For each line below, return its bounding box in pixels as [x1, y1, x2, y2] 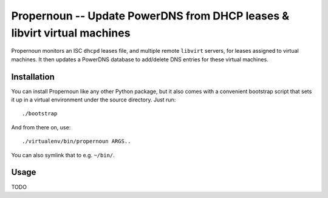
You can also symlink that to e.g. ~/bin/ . [11, 151, 115, 159]
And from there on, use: [11, 123, 71, 131]
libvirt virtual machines [11, 26, 131, 39]
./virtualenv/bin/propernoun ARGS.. [22, 138, 131, 145]
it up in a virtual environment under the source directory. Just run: [11, 96, 176, 103]
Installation [11, 72, 55, 82]
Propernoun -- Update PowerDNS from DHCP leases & [11, 9, 290, 22]
